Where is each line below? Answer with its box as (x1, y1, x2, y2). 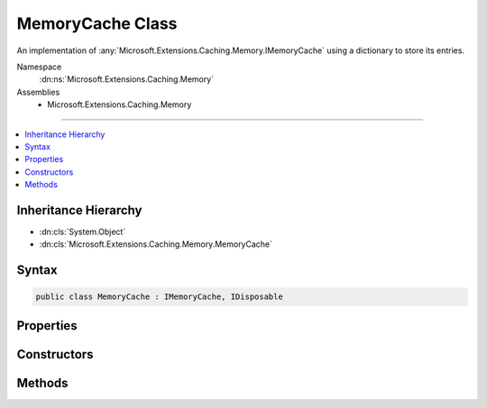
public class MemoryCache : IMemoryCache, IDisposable (35, 292, 283, 302)
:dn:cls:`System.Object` (39, 226, 126, 237)
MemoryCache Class (16, 14, 178, 33)
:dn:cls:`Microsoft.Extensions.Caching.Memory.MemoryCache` (39, 239, 273, 249)
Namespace (16, 61, 62, 72)
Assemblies (16, 86, 60, 97)
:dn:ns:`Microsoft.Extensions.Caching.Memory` (39, 74, 215, 85)
